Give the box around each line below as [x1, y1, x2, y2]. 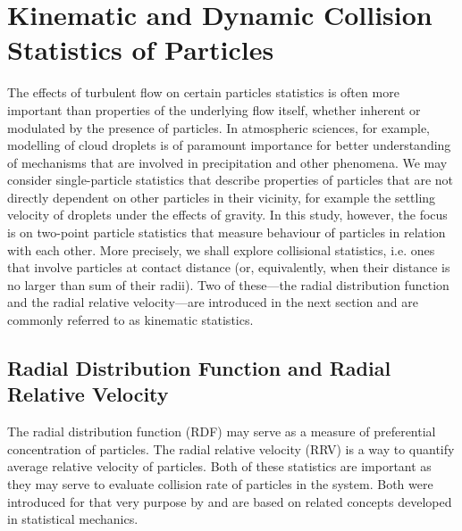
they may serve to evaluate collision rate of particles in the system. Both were [7, 475, 433, 493]
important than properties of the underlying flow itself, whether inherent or [7, 100, 421, 119]
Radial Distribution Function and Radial [7, 354, 391, 382]
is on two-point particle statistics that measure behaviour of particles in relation [7, 223, 446, 242]
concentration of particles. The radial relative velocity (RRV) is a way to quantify [7, 439, 455, 458]
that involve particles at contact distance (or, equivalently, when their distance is [7, 258, 450, 277]
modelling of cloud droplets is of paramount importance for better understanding [7, 136, 451, 154]
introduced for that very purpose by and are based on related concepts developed [7, 492, 452, 510]
